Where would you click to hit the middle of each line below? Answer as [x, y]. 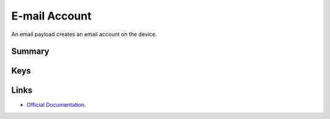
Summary [30, 52]
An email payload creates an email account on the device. [84, 34]
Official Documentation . [57, 105]
